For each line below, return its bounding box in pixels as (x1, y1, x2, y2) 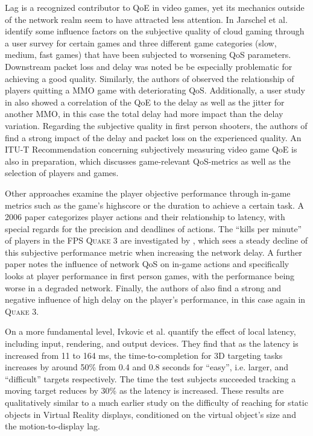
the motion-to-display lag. (5, 420, 100, 432)
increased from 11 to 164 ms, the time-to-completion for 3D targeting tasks (5, 349, 283, 361)
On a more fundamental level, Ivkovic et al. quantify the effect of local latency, (5, 325, 296, 338)
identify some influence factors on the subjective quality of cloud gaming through (5, 25, 305, 37)
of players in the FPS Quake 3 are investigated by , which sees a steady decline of (5, 234, 308, 247)
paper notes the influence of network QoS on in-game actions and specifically (5, 257, 289, 270)
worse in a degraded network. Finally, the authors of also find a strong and (5, 281, 282, 294)
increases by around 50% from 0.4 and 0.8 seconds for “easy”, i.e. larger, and (5, 361, 288, 373)
